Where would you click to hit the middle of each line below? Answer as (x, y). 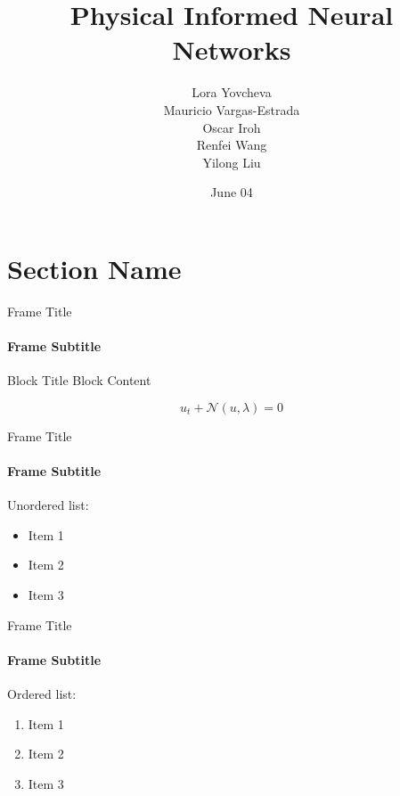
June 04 (232, 192)
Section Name (94, 268)
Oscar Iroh (232, 127)
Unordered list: (48, 505)
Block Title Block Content (79, 380)
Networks (232, 49)
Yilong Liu (232, 162)
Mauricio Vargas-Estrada (232, 109)
